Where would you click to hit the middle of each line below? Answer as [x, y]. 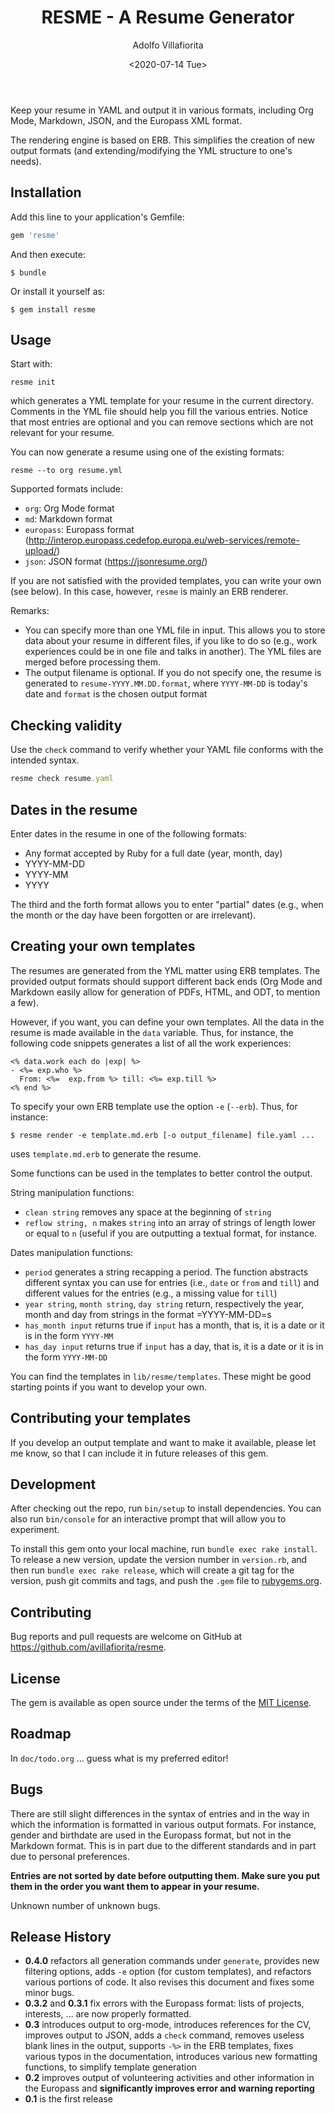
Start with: [31, 364]
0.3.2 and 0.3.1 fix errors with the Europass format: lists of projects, [164, 2003]
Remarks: [30, 611]
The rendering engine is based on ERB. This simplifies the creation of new [162, 140]
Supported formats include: [67, 489]
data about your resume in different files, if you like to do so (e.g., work [171, 641]
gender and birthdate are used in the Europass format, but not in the [151, 1835]
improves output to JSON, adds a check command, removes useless [164, 2035]
